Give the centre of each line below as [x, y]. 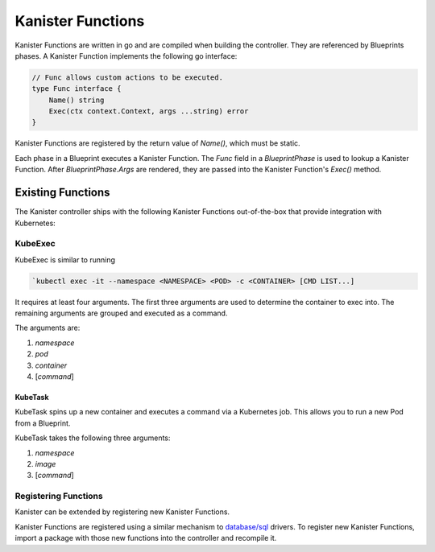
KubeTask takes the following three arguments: [93, 438]
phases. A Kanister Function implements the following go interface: [126, 56]
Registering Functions [59, 496]
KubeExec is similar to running [65, 260]
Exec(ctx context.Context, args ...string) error [149, 111]
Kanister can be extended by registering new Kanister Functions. [122, 512]
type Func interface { [77, 89]
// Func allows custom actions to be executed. [127, 77]
